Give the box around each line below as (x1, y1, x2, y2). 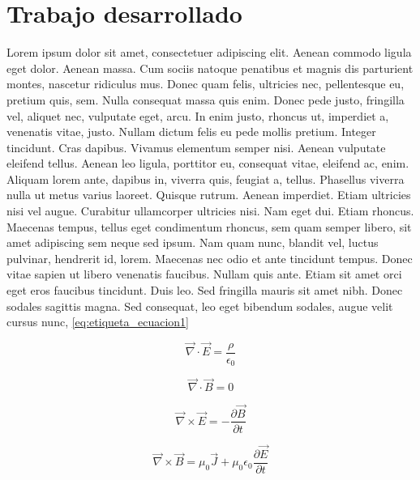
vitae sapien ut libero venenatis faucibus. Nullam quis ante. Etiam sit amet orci (6, 265, 402, 282)
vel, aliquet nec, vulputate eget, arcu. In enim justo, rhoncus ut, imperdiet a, (6, 107, 389, 124)
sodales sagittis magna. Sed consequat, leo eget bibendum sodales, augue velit (6, 297, 393, 314)
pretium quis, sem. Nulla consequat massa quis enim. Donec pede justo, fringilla (6, 91, 405, 108)
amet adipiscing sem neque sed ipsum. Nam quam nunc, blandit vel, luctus (6, 234, 379, 251)
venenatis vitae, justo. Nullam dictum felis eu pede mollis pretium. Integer (6, 123, 376, 140)
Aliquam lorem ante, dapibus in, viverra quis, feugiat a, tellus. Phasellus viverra (6, 170, 405, 187)
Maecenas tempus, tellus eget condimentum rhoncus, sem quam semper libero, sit (6, 218, 412, 235)
